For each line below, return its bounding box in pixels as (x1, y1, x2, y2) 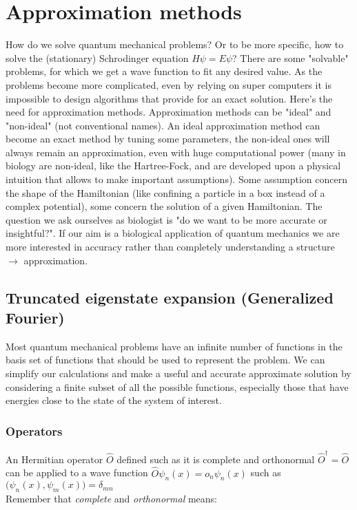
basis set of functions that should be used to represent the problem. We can (6, 352, 325, 367)
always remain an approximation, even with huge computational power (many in (6, 145, 346, 159)
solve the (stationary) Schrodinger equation (6, 50, 189, 65)
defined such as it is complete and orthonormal (116, 451, 315, 466)
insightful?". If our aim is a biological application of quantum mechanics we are (6, 226, 340, 240)
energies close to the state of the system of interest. (6, 393, 222, 407)
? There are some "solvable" (232, 50, 349, 65)
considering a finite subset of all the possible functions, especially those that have (6, 379, 349, 394)
